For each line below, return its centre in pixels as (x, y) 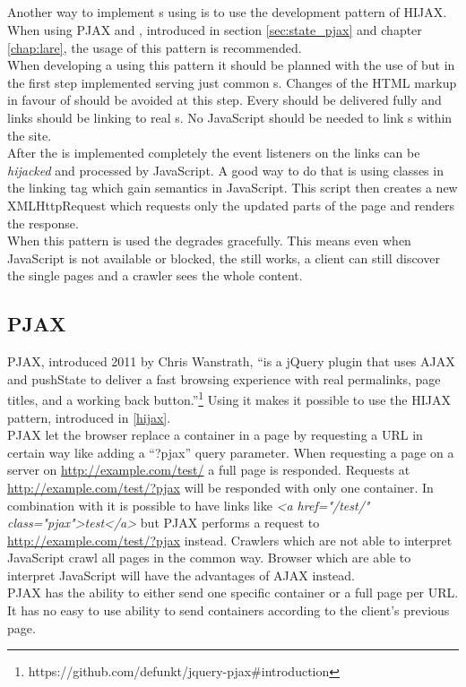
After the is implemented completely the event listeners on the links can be (214, 153)
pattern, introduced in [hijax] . (89, 417)
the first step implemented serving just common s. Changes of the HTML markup (232, 82)
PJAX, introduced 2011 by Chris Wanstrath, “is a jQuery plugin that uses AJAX (231, 361)
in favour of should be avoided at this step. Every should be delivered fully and (224, 100)
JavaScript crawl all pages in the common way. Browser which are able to (209, 558)
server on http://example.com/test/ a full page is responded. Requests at (209, 470)
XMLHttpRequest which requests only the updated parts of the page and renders (231, 205)
